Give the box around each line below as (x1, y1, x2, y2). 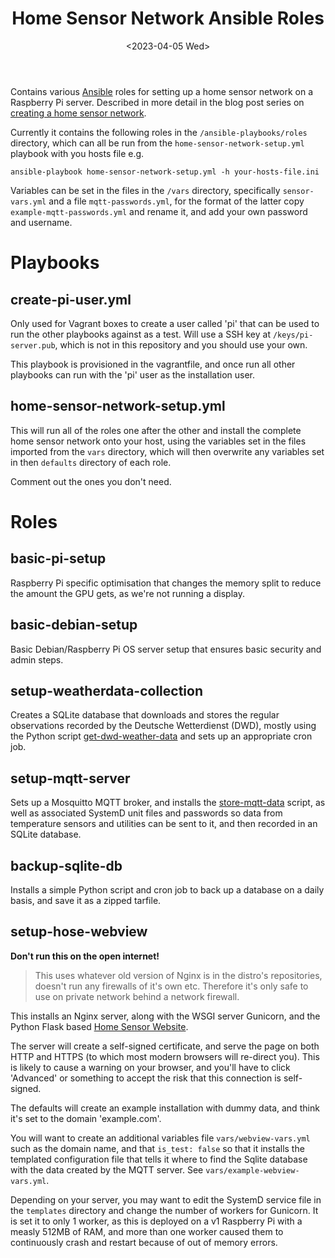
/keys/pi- (272, 330, 314, 340)
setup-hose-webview (10, 923, 148, 941)
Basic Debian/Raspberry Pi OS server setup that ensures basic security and (10, 643, 322, 655)
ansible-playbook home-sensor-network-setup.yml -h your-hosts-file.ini (10, 167, 320, 177)
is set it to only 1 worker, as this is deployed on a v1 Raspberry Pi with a (10, 1215, 303, 1227)
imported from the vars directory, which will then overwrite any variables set (10, 445, 325, 457)
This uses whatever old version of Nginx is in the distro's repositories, (34, 969, 323, 981)
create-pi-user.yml (10, 291, 132, 308)
